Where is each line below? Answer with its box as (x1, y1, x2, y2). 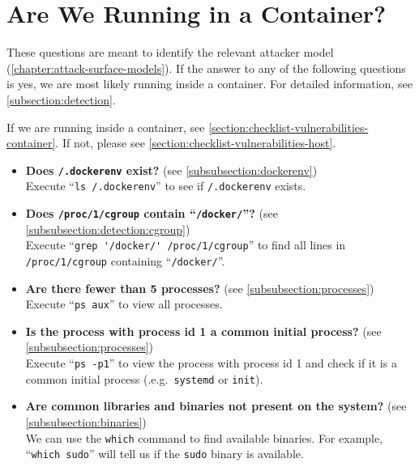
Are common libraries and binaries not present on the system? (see (25, 397, 407, 414)
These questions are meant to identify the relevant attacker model (6, 44, 334, 61)
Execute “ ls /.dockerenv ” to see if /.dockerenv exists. (25, 177, 306, 194)
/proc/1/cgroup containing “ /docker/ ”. (25, 252, 225, 269)
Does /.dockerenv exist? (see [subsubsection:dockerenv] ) (25, 161, 318, 178)
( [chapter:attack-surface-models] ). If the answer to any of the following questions (6, 59, 406, 76)
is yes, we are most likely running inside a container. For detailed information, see (6, 75, 413, 92)
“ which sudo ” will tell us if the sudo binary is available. (25, 445, 304, 462)
